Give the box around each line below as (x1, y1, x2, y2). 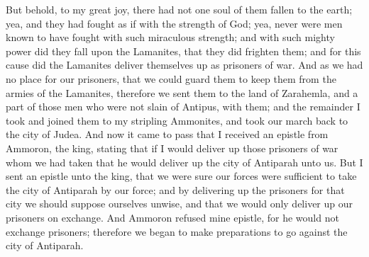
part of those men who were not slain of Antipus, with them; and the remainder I (6, 99, 360, 114)
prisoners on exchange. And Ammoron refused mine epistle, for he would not (6, 210, 339, 224)
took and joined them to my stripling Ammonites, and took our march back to (6, 113, 348, 127)
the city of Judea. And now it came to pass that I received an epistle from (6, 127, 329, 142)
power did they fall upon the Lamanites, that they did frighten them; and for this (6, 43, 361, 58)
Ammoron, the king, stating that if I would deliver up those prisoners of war (6, 140, 338, 155)
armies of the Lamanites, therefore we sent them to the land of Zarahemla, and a (6, 85, 358, 100)
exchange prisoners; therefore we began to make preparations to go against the (6, 224, 348, 239)
